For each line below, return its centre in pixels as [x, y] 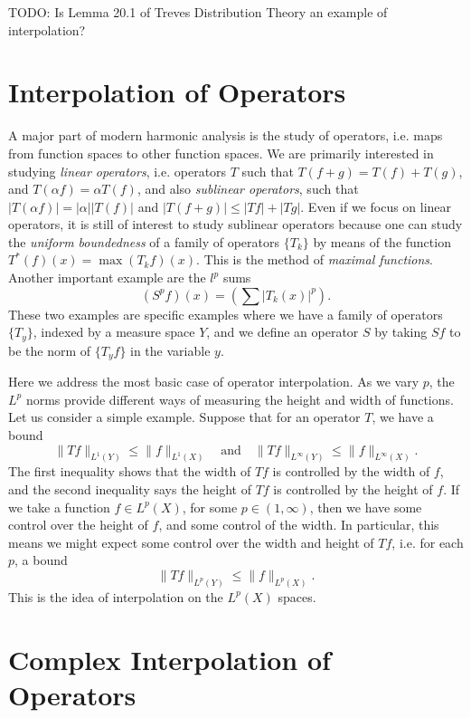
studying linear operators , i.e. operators [118, 171]
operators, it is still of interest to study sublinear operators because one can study [235, 224]
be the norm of [50, 350]
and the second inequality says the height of [130, 488]
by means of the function [382, 241]
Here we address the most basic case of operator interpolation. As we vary [214, 382]
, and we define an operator [283, 332]
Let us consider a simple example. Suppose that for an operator [184, 417]
